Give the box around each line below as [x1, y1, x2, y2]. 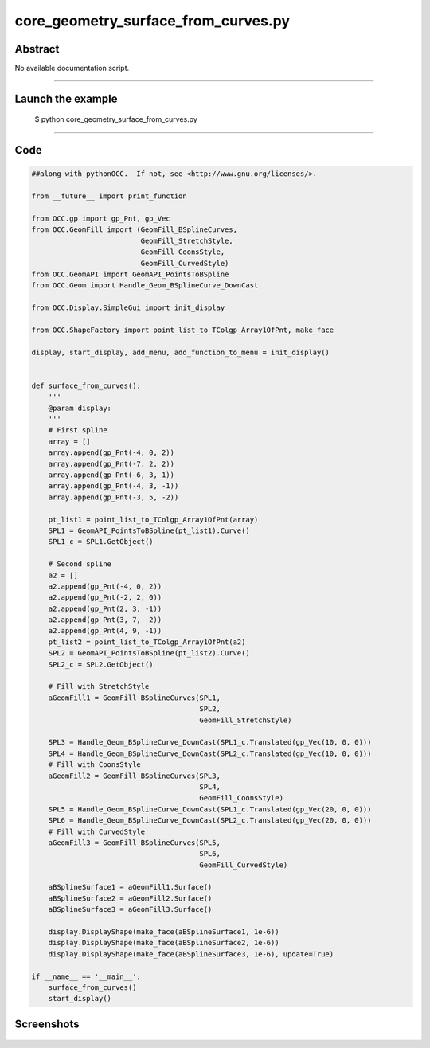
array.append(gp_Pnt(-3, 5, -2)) [48, 492, 179, 502]
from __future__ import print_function [31, 192, 187, 201]
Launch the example [14, 92, 118, 105]
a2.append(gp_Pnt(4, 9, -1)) [48, 626, 162, 635]
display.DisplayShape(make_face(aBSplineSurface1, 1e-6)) [48, 928, 279, 937]
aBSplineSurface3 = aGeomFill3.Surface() [48, 905, 213, 914]
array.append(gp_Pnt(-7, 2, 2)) [48, 459, 175, 468]
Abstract [14, 42, 60, 56]
